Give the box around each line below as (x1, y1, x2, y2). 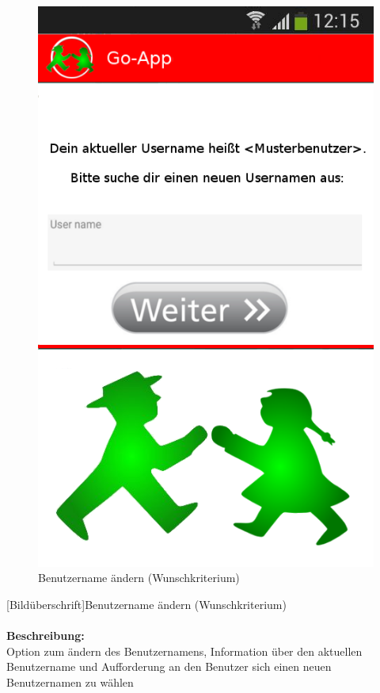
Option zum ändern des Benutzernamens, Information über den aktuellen (6, 642, 363, 659)
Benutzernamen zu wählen (6, 673, 134, 690)
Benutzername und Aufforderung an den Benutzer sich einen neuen (6, 658, 332, 675)
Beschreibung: (6, 627, 85, 644)
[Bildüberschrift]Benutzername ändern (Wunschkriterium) (6, 595, 287, 612)
